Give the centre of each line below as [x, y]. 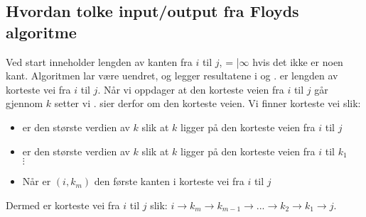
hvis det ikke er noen [298, 61]
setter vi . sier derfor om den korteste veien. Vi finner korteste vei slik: [208, 103]
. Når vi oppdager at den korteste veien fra [191, 89]
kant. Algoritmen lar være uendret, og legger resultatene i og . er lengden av [172, 76]
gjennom [25, 103]
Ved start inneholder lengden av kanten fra [99, 61]
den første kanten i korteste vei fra [169, 181]
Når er [37, 181]
